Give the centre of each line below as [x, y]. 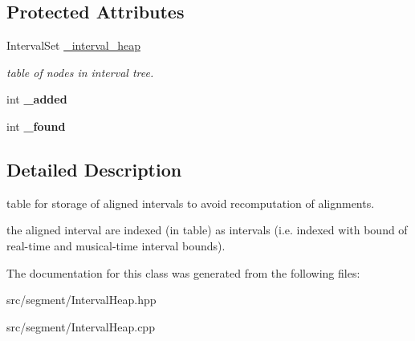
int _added [37, 99]
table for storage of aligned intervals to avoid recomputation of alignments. [191, 203]
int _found [36, 126]
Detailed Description [94, 169]
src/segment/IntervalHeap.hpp [81, 300]
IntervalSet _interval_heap [73, 45]
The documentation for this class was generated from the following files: [183, 272]
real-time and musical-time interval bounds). [116, 245]
